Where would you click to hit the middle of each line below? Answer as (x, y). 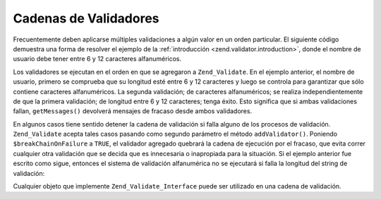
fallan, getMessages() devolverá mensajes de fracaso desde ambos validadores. (133, 111)
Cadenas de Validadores (86, 18)
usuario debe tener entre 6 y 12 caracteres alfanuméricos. (97, 59)
